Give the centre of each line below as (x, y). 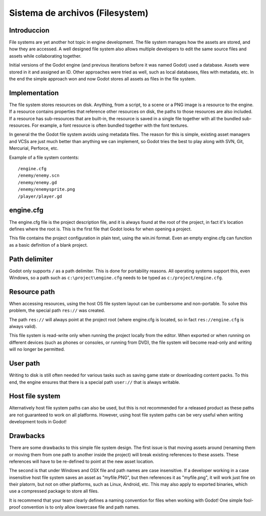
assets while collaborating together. (45, 56)
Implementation (34, 93)
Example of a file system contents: (44, 157)
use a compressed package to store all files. (54, 491)
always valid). (23, 327)
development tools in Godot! (38, 422)
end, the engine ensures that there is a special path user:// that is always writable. (95, 382)
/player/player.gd (40, 196)
